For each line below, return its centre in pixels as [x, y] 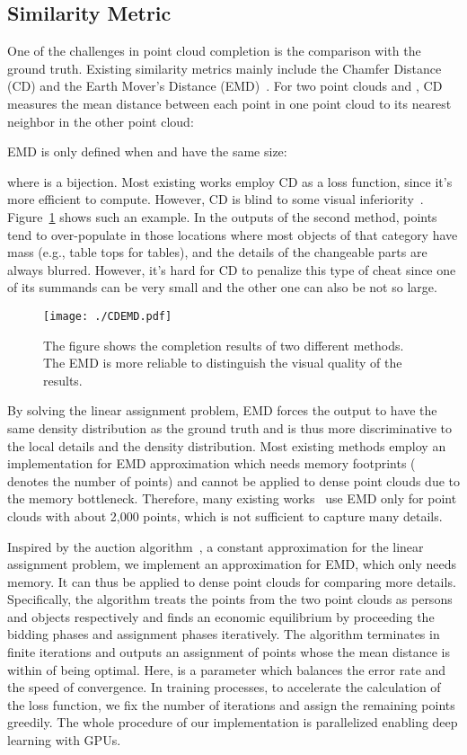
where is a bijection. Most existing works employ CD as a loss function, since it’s [230, 181]
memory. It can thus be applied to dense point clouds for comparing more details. [232, 581]
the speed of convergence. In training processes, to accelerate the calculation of [224, 687]
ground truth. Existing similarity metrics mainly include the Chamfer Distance [225, 68]
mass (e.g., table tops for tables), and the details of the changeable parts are [217, 252]
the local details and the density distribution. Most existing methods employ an [227, 445]
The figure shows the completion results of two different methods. [224, 345]
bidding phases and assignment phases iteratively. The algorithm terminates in [224, 634]
